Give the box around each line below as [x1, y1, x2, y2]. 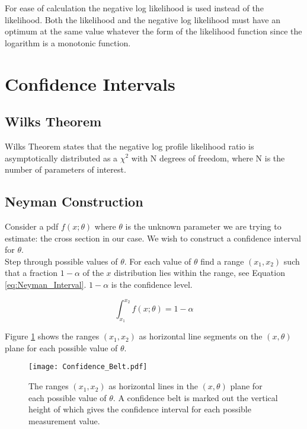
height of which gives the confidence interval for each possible [28, 403, 251, 415]
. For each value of [124, 255, 191, 267]
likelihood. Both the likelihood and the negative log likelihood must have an [5, 13, 281, 26]
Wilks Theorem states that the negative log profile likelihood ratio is [5, 139, 254, 152]
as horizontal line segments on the [139, 330, 263, 342]
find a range [200, 255, 244, 267]
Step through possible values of [5, 255, 118, 267]
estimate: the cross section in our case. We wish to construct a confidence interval [5, 231, 301, 244]
